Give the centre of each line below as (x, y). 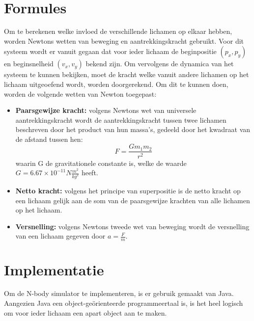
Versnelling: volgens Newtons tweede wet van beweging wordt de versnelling (132, 226)
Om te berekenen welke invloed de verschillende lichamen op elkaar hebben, (118, 31)
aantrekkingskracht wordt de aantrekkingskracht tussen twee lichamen (121, 120)
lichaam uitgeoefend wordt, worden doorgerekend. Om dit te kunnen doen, (116, 84)
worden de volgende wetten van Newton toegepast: (80, 94)
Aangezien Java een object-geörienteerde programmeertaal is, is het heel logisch (124, 303)
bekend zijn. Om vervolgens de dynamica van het (160, 64)
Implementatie (54, 270)
